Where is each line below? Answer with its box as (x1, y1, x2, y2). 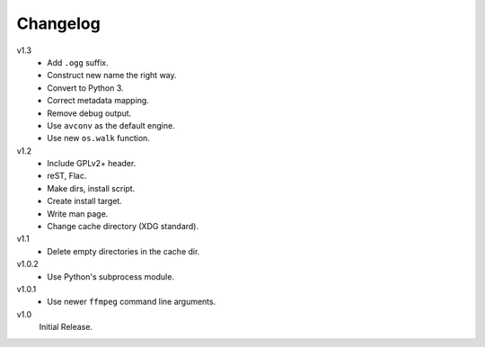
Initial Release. (39, 322, 93, 333)
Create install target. (47, 196, 123, 207)
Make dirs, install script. (47, 182, 136, 193)
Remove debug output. (47, 108, 132, 119)
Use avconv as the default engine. (47, 120, 175, 130)
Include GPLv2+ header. (47, 158, 137, 169)
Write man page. (47, 208, 109, 219)
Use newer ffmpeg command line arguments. (47, 297, 216, 307)
